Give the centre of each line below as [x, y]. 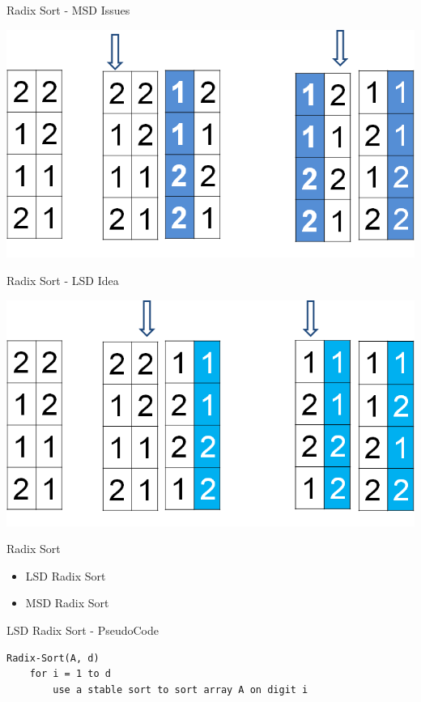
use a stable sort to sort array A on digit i [181, 689]
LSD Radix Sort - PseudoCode [83, 630]
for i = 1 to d [70, 674]
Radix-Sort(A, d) [53, 658]
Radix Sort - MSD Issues [68, 10]
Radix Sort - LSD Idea [63, 280]
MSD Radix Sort [67, 603]
